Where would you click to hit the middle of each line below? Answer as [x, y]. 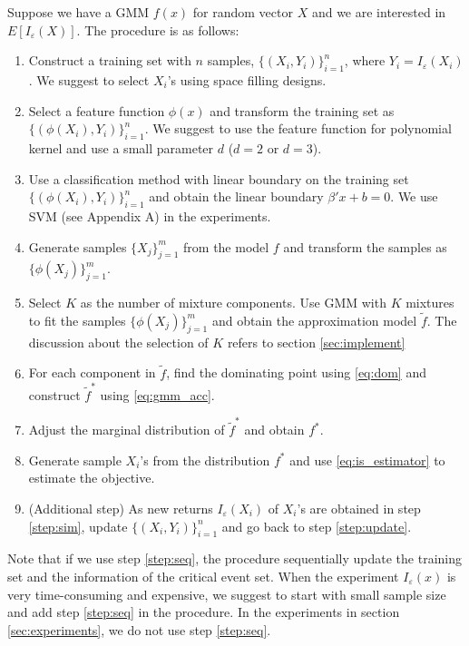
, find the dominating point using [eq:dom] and [296, 372]
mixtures [430, 303]
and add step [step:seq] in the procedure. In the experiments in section [204, 612]
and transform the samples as [365, 246]
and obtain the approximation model [314, 320]
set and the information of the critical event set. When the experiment [203, 576]
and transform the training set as [302, 110]
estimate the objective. [92, 478]
